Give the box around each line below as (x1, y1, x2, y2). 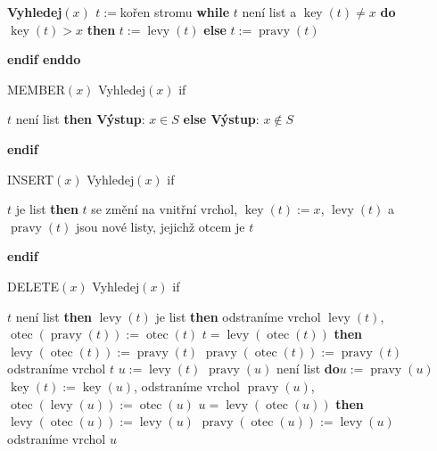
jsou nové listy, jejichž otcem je (76, 217, 245, 235)
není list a (242, 3, 297, 20)
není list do (276, 359, 340, 378)
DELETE (7, 276, 60, 295)
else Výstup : (183, 110, 260, 128)
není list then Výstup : (15, 110, 145, 128)
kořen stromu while (120, 3, 230, 20)
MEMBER (7, 79, 65, 98)
